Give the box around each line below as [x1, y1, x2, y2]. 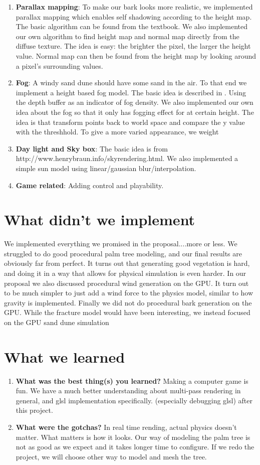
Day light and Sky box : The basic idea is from [16, 143, 168, 153]
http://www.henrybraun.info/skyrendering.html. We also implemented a [16, 153, 238, 164]
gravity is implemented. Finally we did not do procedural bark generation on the [4, 297, 252, 307]
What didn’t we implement [4, 209, 195, 230]
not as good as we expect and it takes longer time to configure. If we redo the [16, 441, 254, 452]
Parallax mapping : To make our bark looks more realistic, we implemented [16, 2, 253, 12]
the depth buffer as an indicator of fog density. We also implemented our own [16, 97, 253, 107]
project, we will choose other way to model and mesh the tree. [16, 451, 207, 461]
